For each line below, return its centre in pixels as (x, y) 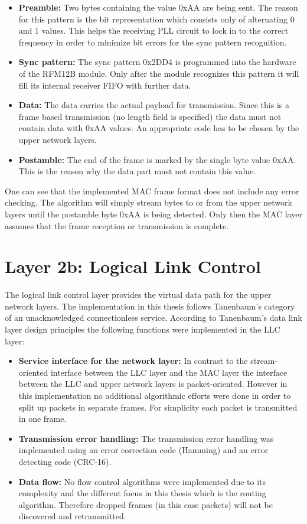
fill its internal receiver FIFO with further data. (105, 85)
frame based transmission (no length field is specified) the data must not (150, 116)
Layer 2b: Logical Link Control (133, 266)
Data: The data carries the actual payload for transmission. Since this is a (154, 105)
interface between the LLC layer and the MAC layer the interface (169, 372)
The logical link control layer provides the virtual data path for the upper (138, 294)
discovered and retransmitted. (72, 516)
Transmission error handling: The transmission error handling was (146, 438)
